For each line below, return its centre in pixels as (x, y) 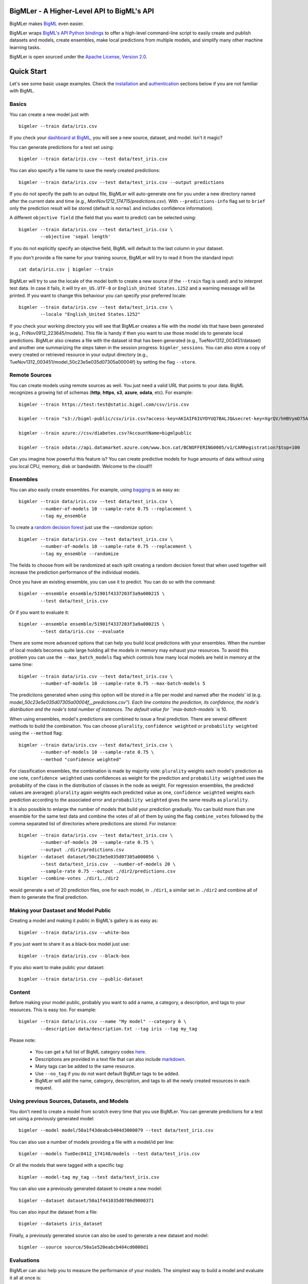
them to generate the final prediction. (49, 897)
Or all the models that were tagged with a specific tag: (67, 1165)
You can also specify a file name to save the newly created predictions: (85, 171)
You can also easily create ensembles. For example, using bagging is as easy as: (95, 489)
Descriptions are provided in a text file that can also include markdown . (110, 1059)
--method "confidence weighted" (81, 759)
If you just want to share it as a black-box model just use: (70, 944)
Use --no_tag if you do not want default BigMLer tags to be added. (107, 1073)
